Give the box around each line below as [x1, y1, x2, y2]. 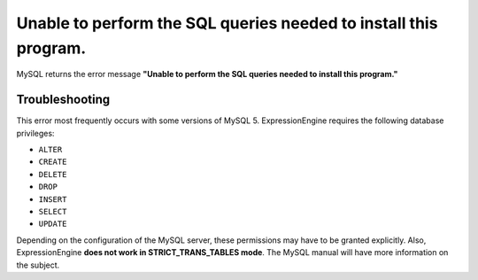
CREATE [38, 157, 67, 167]
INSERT [38, 194, 67, 204]
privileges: [16, 128, 55, 138]
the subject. [16, 260, 60, 270]
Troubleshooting [16, 92, 111, 107]
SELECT [38, 206, 67, 216]
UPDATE [38, 219, 67, 229]
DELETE [38, 169, 67, 179]
